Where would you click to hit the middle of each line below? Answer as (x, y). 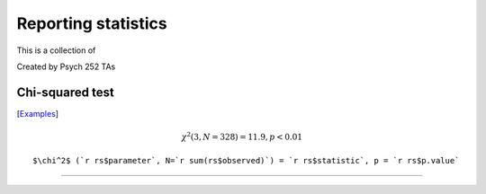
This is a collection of (56, 50)
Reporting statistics (92, 23)
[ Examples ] (37, 113)
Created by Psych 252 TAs (66, 66)
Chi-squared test (65, 92)
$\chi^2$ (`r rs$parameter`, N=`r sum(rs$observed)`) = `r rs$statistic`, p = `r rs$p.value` (246, 161)
